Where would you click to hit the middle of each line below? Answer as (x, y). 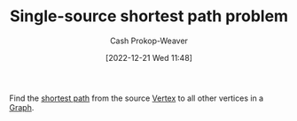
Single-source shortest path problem (149, 16)
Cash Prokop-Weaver (149, 41)
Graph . (22, 107)
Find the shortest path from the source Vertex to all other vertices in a (137, 98)
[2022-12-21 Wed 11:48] (149, 57)
